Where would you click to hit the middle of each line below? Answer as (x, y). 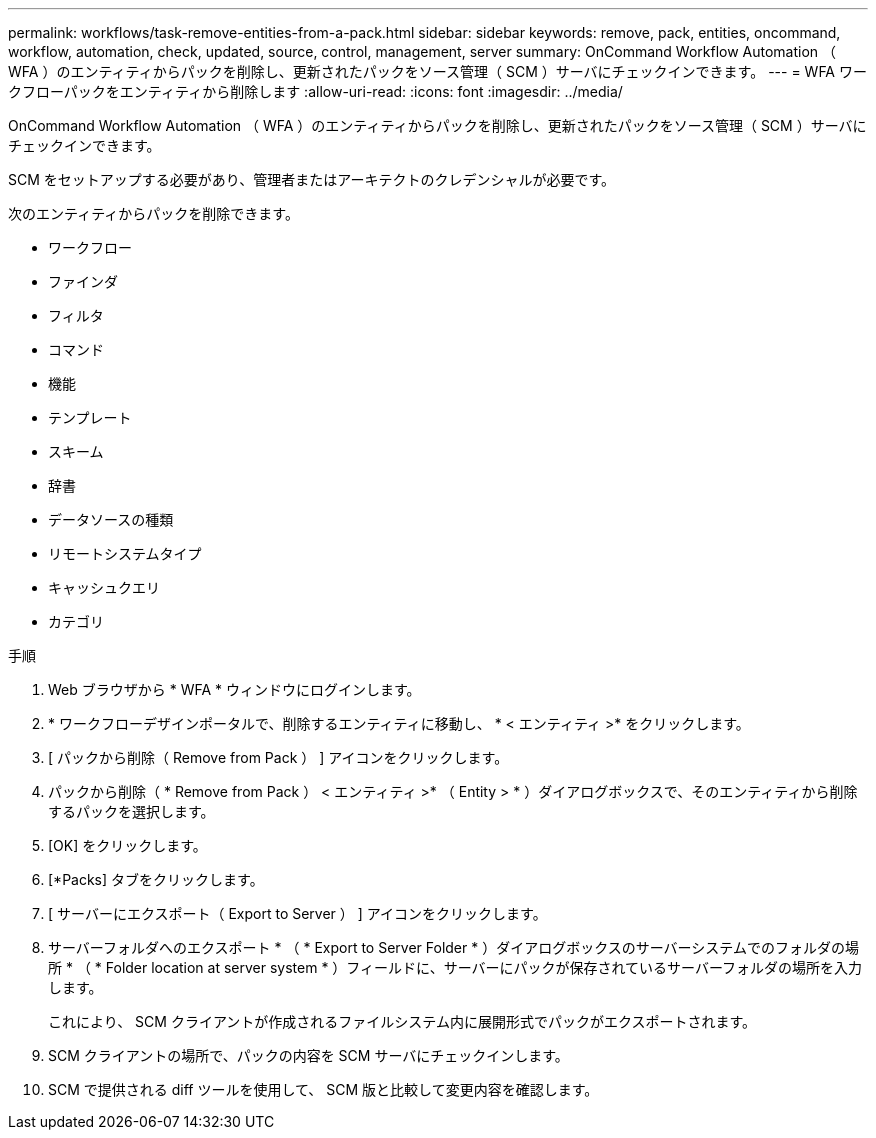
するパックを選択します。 (131, 811)
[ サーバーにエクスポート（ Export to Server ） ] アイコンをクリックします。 (297, 913)
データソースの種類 (111, 519)
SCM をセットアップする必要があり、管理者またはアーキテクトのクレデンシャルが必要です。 (311, 179)
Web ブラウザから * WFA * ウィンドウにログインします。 (234, 689)
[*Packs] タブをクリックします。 (156, 879)
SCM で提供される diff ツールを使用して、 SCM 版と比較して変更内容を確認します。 (323, 1089)
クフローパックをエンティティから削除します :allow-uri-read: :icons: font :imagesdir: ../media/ (315, 91)
